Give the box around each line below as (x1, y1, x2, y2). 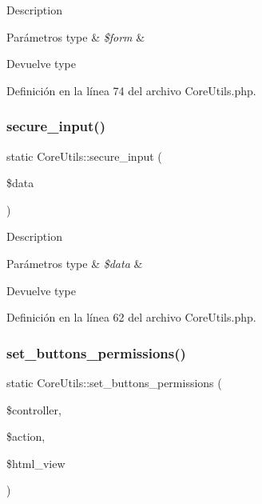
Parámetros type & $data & (6, 254, 143, 271)
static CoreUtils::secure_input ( (6, 147, 162, 164)
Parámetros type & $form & (6, 28, 145, 45)
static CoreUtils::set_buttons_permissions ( (6, 374, 222, 390)
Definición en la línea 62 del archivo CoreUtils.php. (6, 309, 256, 326)
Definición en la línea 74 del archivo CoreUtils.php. (6, 82, 256, 98)
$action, (6, 428, 46, 445)
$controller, (6, 401, 62, 418)
